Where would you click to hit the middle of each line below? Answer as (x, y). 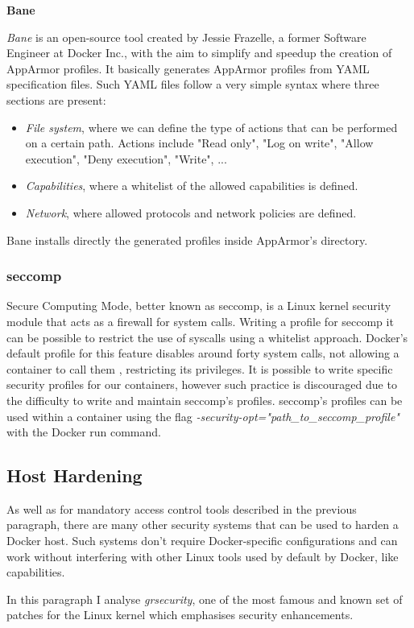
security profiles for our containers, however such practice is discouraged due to (202, 384)
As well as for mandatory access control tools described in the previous (182, 508)
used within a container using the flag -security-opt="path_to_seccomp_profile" (203, 416)
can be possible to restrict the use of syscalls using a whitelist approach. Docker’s (207, 337)
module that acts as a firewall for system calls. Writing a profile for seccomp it (200, 321)
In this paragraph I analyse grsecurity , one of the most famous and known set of (205, 599)
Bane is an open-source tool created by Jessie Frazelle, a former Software (186, 37)
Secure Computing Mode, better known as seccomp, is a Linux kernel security (199, 306)
